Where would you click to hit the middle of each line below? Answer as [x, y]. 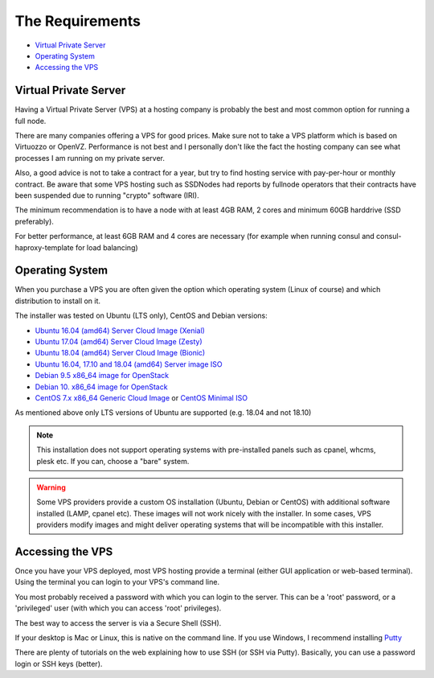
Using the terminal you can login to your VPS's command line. [117, 582]
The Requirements [78, 21]
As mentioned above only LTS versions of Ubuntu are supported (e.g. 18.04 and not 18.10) [163, 413]
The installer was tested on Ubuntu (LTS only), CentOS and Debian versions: [141, 316]
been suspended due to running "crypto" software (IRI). [107, 195]
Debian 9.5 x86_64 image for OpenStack [102, 376]
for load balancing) [106, 247]
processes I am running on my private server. [90, 158]
